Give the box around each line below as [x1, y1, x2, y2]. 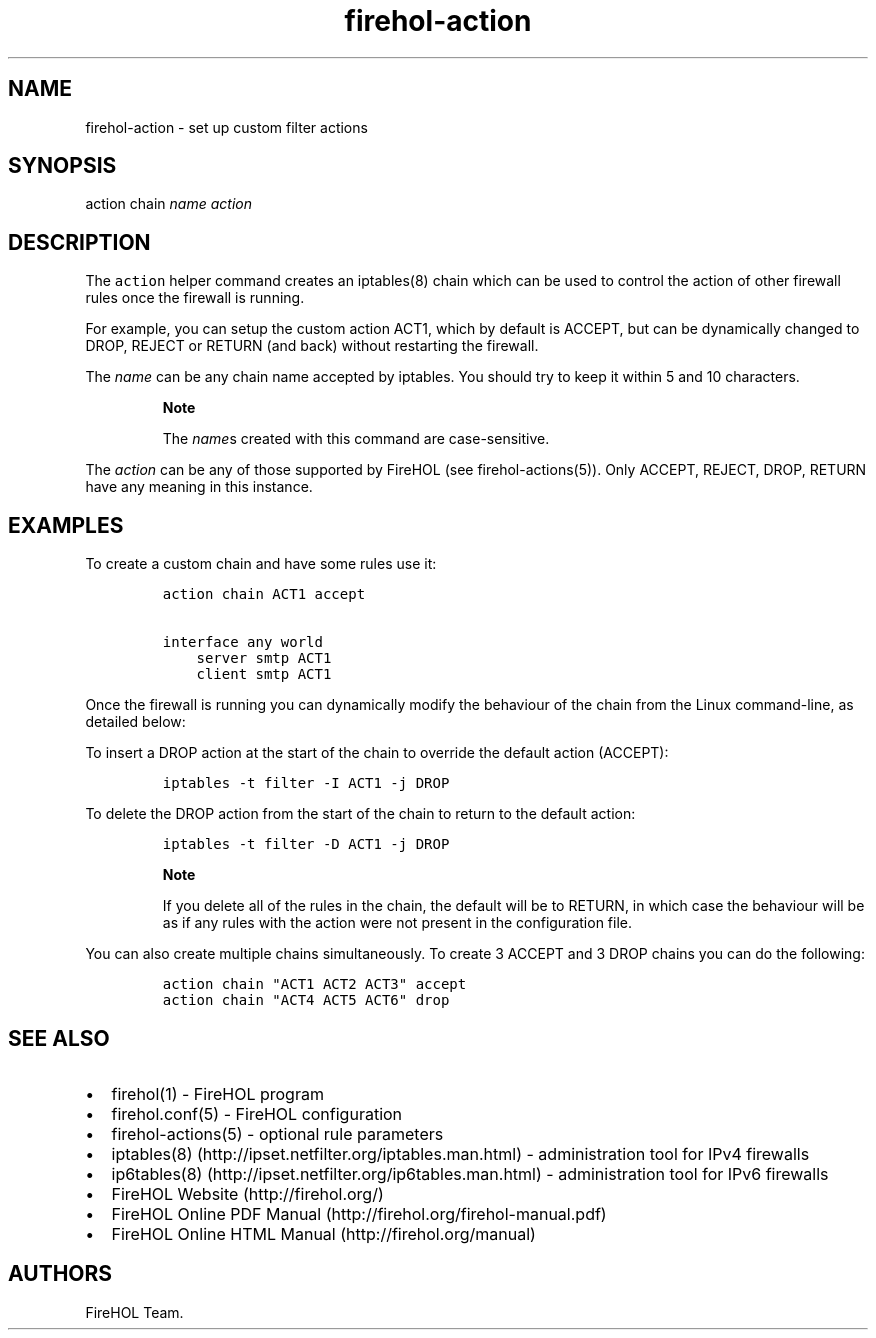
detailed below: [85, 713, 186, 731]
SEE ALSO [8, 1025, 110, 1051]
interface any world [162, 634, 323, 651]
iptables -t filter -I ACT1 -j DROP [162, 775, 450, 792]
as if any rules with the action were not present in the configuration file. [162, 914, 633, 932]
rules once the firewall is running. [85, 289, 305, 307]
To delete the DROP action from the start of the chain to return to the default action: [85, 805, 636, 823]
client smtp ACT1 [196, 666, 332, 683]
